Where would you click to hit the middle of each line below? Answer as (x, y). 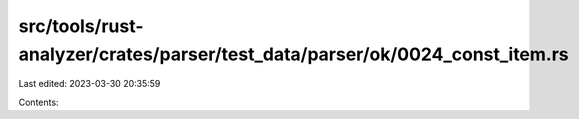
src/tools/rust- (81, 26)
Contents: (38, 102)
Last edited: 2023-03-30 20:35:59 (89, 84)
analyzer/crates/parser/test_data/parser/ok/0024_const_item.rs (293, 54)
